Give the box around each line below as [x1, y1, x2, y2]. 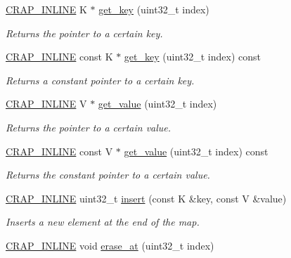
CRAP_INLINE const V [6, 143, 113, 158]
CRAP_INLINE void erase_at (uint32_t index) [6, 238, 214, 252]
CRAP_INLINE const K [6, 49, 113, 64]
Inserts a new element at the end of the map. [6, 214, 200, 229]
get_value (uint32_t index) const [124, 143, 269, 158]
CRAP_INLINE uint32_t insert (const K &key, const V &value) [6, 191, 287, 205]
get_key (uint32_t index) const [124, 49, 261, 64]
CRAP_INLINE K [6, 2, 87, 16]
